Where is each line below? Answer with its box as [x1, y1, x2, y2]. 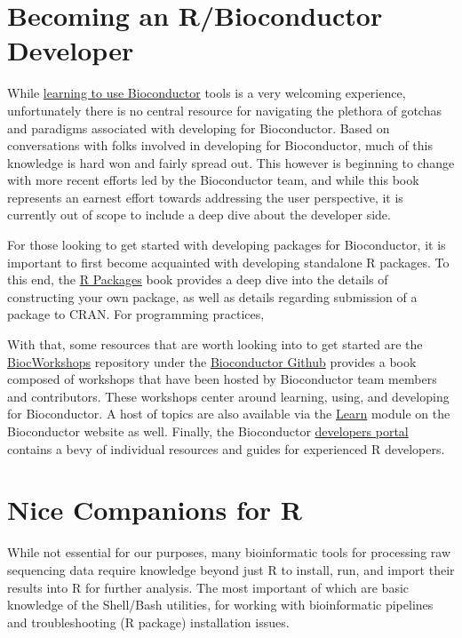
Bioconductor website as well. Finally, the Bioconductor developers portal [7, 422, 409, 440]
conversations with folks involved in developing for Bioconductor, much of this [7, 136, 433, 155]
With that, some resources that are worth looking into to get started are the [7, 335, 423, 354]
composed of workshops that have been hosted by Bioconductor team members [7, 370, 437, 388]
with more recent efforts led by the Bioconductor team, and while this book [7, 171, 419, 189]
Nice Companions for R [7, 491, 302, 528]
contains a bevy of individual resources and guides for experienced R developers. [7, 439, 445, 458]
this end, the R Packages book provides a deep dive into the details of [7, 270, 388, 289]
